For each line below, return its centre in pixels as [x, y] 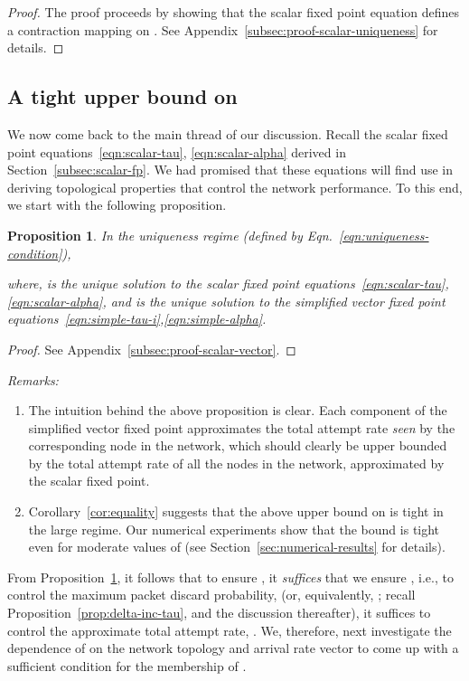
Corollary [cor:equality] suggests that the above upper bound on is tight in [236, 511]
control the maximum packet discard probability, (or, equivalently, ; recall [211, 595]
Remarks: [33, 379]
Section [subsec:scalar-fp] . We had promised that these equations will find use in [230, 170]
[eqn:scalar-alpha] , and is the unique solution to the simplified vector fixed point [226, 301]
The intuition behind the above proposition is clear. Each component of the [238, 410]
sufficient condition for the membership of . [127, 665]
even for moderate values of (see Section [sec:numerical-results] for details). [237, 547]
